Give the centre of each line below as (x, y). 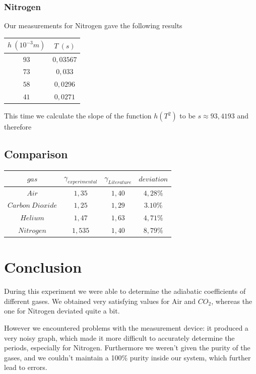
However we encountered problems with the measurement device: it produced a (126, 328)
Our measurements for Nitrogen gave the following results (93, 25)
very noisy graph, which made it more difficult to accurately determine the (119, 337)
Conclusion (43, 267)
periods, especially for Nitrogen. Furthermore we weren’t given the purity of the (127, 348)
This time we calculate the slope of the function (78, 116)
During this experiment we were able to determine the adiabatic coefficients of (125, 291)
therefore (18, 127)
